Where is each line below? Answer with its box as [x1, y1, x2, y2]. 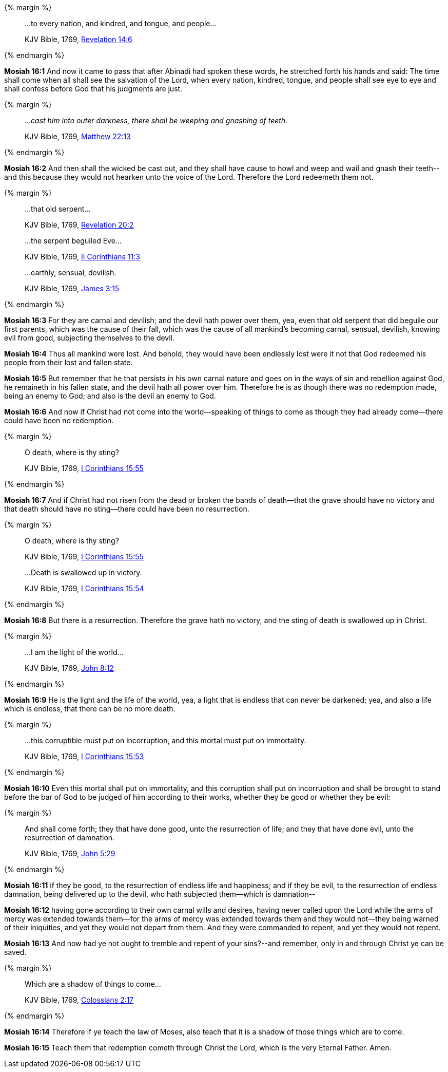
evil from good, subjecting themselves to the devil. [4, 333, 175, 342]
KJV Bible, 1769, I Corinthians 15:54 [25, 584, 144, 593]
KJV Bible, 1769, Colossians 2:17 [25, 995, 134, 1004]
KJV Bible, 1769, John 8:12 [25, 664, 114, 672]
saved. [4, 948, 27, 956]
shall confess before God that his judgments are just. [4, 84, 183, 93]
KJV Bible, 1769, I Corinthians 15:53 [25, 752, 144, 761]
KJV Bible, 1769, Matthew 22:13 [25, 132, 131, 141]
